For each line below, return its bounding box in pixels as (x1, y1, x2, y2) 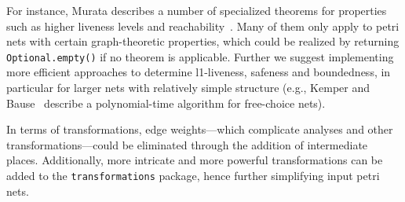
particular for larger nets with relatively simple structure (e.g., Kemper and (6, 79, 370, 96)
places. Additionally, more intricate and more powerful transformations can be (6, 152, 383, 168)
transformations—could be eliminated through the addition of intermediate (6, 136, 368, 152)
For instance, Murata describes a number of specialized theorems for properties (6, 2, 387, 18)
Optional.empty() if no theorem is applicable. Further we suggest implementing (6, 48, 394, 64)
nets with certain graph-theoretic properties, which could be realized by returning (6, 33, 400, 50)
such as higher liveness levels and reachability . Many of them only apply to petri (6, 17, 400, 34)
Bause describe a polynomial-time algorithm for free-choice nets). (6, 94, 326, 111)
